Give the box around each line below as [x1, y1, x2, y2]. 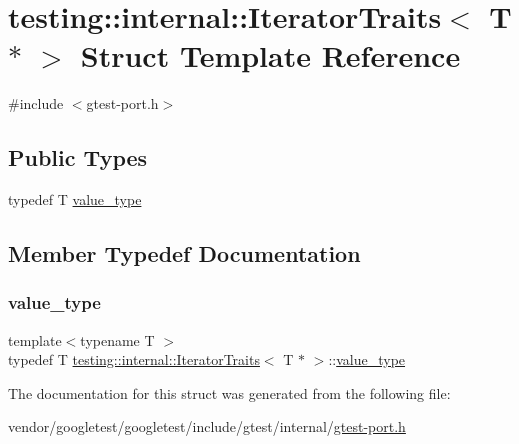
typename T [80, 329, 155, 350]
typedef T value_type [8, 189, 142, 210]
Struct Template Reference [80, 35, 461, 76]
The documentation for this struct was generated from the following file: [8, 382, 451, 403]
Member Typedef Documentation [8, 238, 361, 269]
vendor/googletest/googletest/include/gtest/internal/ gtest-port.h [8, 416, 406, 437]
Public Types [8, 142, 148, 173]
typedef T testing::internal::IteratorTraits [8, 349, 260, 370]
